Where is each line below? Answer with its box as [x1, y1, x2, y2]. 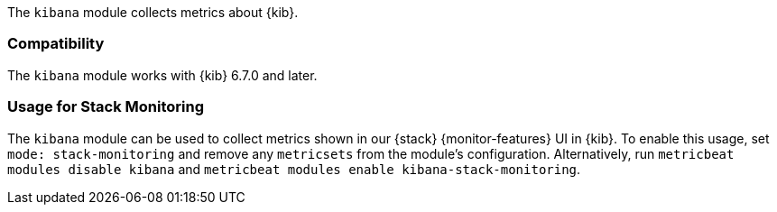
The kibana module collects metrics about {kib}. [7, 5, 299, 20]
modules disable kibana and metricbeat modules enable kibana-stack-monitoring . [7, 161, 581, 177]
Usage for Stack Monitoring [7, 97, 205, 116]
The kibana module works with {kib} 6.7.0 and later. [7, 67, 318, 83]
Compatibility [7, 34, 105, 53]
